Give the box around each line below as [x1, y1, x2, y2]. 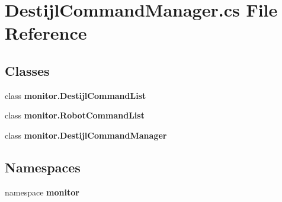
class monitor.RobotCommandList [5, 109, 145, 121]
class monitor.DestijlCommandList [5, 89, 146, 101]
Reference [5, 21, 87, 45]
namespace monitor [5, 185, 79, 198]
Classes [5, 61, 50, 79]
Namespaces [5, 158, 81, 176]
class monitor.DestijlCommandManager [5, 129, 167, 141]
